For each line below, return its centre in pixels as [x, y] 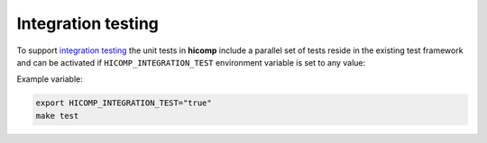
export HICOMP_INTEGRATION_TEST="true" [124, 103]
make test [57, 116]
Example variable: [50, 79]
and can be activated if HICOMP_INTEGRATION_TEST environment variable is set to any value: [191, 62]
